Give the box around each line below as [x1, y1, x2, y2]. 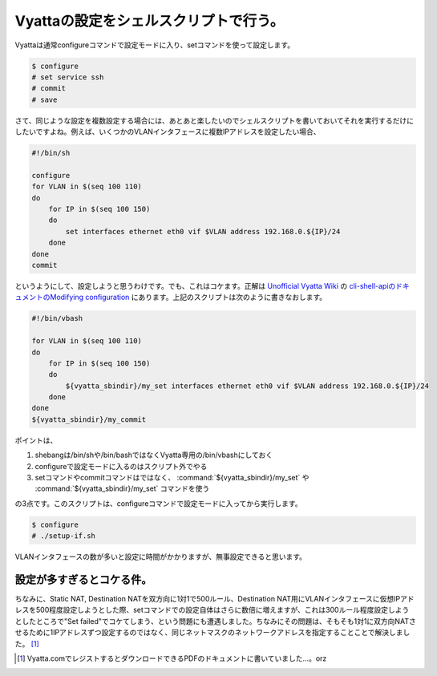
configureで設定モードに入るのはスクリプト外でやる [34, 461, 208, 471]
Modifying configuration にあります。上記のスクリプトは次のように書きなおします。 [49, 293, 327, 302]
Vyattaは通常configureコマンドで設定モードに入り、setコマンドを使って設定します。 [14, 40, 295, 50]
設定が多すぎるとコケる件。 [14, 573, 152, 586]
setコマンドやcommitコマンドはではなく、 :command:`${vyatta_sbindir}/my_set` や [34, 473, 310, 482]
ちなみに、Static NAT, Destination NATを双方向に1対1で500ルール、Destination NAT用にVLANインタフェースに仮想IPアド [14, 594, 415, 604]
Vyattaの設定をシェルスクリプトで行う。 [14, 12, 285, 30]
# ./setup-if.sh [31, 532, 96, 540]
